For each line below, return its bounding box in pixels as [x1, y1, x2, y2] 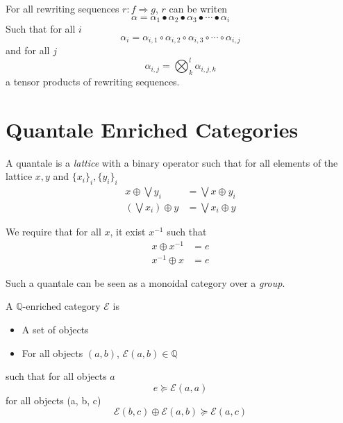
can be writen [169, 1, 228, 15]
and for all [6, 43, 50, 58]
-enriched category [22, 299, 101, 313]
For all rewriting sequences [6, 1, 119, 15]
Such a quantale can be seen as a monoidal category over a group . [6, 275, 285, 290]
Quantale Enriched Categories [6, 115, 299, 143]
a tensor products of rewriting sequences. [6, 74, 180, 88]
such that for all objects [6, 369, 107, 383]
